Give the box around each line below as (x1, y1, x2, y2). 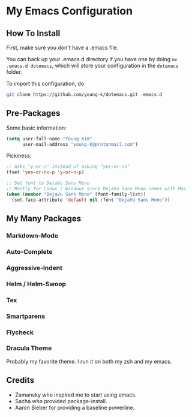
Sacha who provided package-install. (14, 397, 107, 404)
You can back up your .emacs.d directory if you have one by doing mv (6, 56, 178, 62)
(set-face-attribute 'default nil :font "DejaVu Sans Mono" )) (11, 197, 170, 203)
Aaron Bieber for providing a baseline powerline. (14, 404, 135, 411)
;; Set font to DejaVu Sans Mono (6, 180, 90, 187)
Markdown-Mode (6, 232, 58, 239)
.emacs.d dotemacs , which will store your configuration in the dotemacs (6, 62, 179, 69)
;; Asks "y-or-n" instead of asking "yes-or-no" (6, 164, 130, 170)
